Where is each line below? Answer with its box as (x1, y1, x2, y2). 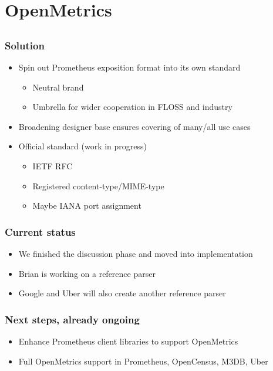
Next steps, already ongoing (5, 312, 140, 326)
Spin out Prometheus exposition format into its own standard (18, 61, 241, 73)
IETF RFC (32, 160, 73, 172)
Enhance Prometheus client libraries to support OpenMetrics (18, 335, 238, 347)
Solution (5, 38, 45, 52)
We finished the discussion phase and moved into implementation (18, 248, 253, 260)
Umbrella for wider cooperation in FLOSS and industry (32, 101, 232, 113)
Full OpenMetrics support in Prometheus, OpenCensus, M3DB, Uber (18, 355, 268, 367)
